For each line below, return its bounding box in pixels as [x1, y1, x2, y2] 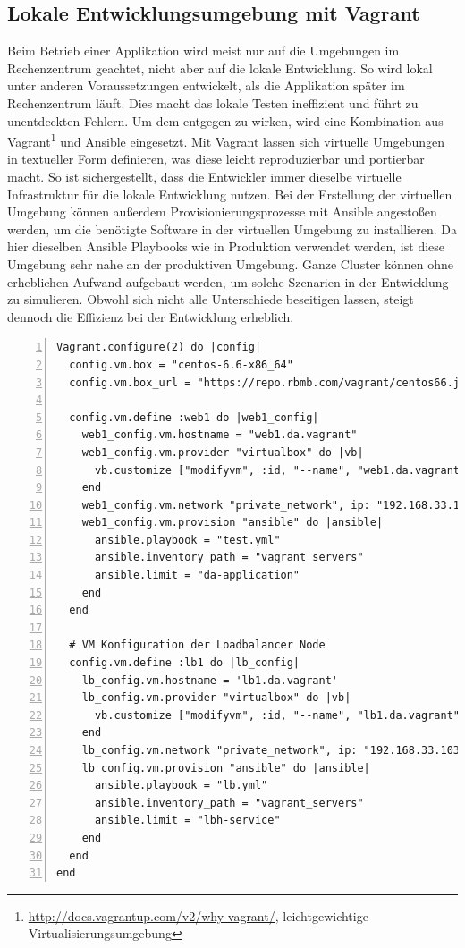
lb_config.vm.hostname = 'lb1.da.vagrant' [81, 673, 338, 687]
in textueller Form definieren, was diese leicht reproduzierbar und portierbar [7, 149, 425, 168]
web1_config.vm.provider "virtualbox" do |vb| [81, 445, 364, 459]
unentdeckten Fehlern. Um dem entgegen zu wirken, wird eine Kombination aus [7, 111, 444, 130]
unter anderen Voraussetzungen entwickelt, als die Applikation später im [7, 76, 405, 95]
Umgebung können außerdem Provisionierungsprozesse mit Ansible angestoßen [7, 202, 437, 221]
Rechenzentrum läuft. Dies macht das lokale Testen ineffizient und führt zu [7, 93, 418, 112]
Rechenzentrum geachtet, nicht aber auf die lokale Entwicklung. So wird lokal [7, 58, 433, 77]
